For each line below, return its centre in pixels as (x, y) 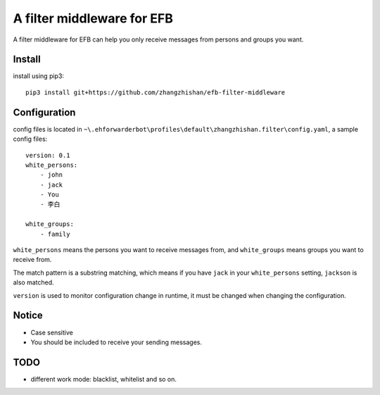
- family (55, 234)
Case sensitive (52, 332)
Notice (28, 316)
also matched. (33, 282)
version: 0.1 (48, 155)
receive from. (32, 260)
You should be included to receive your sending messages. (116, 342)
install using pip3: (39, 76)
